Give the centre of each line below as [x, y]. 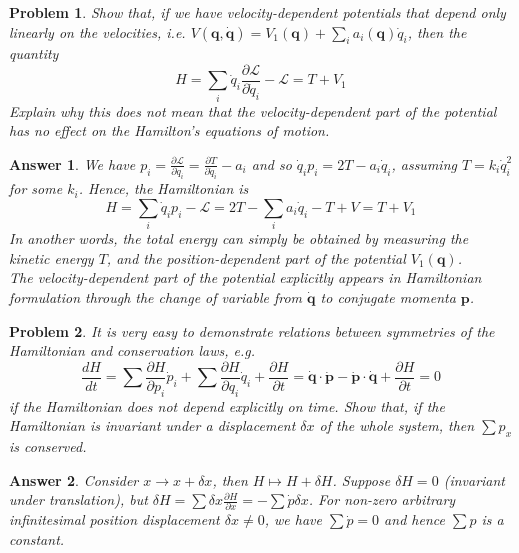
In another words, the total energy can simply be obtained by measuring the [239, 238]
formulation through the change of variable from [156, 296]
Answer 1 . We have [72, 163]
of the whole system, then [397, 425]
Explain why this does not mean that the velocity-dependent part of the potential [253, 110]
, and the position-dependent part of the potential [256, 257]
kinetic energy [51, 257]
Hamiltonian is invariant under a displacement [152, 425]
